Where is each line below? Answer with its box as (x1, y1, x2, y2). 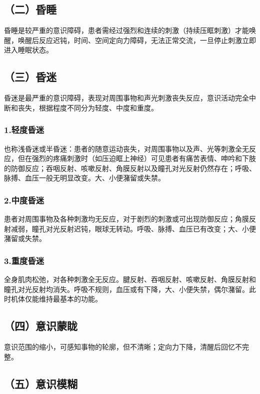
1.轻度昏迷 (4, 123, 44, 136)
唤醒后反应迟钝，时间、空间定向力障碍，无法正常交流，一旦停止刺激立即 (17, 34, 256, 45)
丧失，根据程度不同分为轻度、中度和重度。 (17, 102, 158, 112)
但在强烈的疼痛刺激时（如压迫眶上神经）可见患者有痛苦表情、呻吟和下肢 (17, 153, 256, 163)
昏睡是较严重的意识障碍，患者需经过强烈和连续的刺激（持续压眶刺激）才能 (4, 25, 249, 35)
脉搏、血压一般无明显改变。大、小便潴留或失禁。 (4, 172, 165, 183)
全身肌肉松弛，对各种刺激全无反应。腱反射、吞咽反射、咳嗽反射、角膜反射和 (4, 274, 256, 284)
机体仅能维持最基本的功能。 (10, 293, 102, 304)
